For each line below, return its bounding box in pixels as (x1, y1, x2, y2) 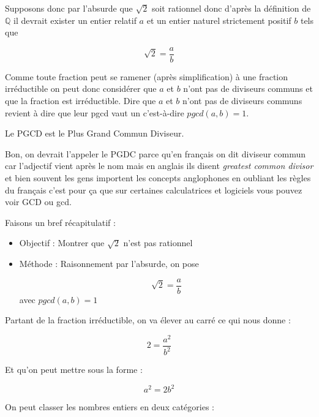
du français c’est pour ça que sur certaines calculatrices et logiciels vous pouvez (5, 183, 302, 196)
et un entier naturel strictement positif (146, 13, 291, 26)
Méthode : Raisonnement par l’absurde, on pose (19, 257, 199, 269)
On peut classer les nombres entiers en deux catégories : (5, 400, 215, 413)
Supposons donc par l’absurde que (5, 2, 133, 14)
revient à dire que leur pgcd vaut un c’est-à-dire (5, 106, 184, 119)
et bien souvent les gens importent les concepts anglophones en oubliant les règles (5, 171, 311, 184)
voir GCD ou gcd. (5, 195, 72, 208)
